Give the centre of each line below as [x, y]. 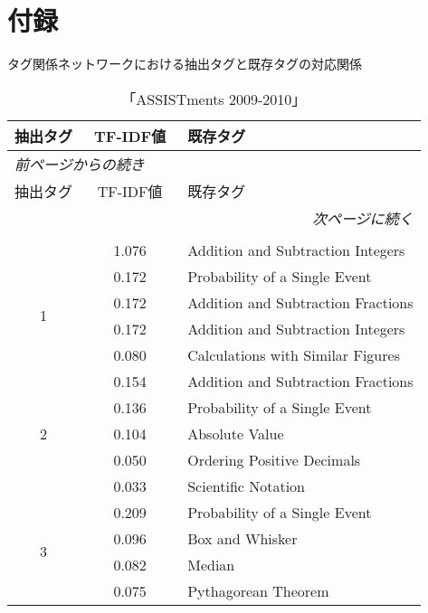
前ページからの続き [80, 164]
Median [211, 564]
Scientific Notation [246, 486]
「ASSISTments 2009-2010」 [214, 99]
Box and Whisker [243, 538]
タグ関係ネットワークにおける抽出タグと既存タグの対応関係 [185, 64]
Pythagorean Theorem [258, 590]
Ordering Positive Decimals [274, 459]
